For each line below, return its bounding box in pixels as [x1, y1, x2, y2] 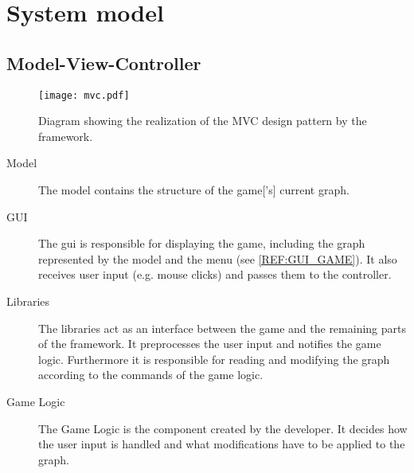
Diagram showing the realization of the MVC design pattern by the [38, 112, 367, 129]
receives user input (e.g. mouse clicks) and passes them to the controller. [38, 266, 392, 283]
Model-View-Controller [6, 50, 201, 75]
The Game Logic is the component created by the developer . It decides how [38, 420, 408, 436]
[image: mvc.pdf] [38, 89, 130, 101]
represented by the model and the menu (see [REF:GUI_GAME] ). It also [38, 250, 397, 267]
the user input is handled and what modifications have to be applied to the [38, 436, 405, 452]
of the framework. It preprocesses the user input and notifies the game [38, 335, 381, 352]
